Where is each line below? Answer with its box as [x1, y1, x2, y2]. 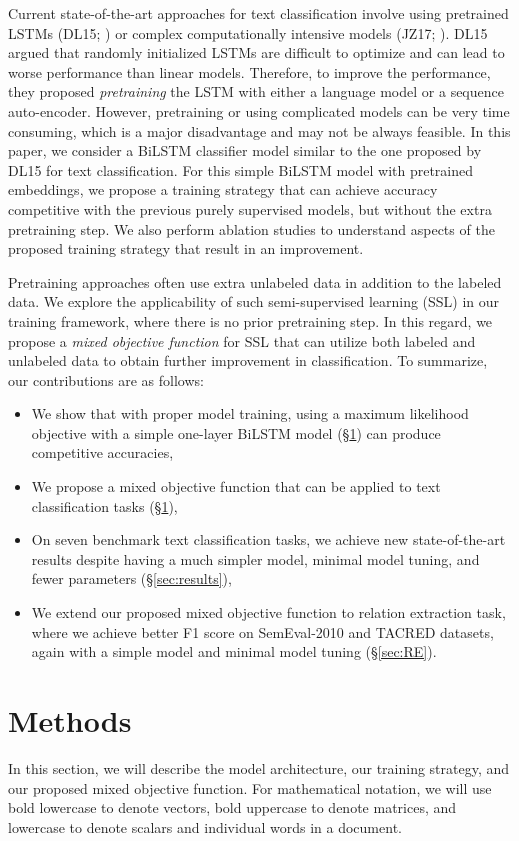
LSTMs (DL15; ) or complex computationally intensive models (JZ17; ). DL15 [8, 22, 488, 43]
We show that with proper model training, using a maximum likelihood [31, 403, 469, 424]
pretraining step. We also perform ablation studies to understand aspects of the [8, 218, 495, 239]
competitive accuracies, [31, 442, 174, 463]
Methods [8, 700, 132, 740]
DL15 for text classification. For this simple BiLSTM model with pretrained [8, 159, 474, 180]
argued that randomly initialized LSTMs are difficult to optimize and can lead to [8, 42, 505, 63]
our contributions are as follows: [8, 369, 204, 390]
